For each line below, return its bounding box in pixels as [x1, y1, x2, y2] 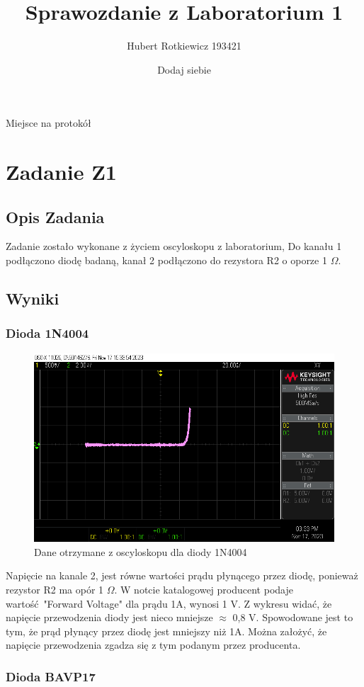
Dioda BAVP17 [6, 667, 96, 685]
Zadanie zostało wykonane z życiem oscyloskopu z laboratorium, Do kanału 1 [6, 239, 342, 254]
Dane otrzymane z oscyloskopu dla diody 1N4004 [34, 544, 247, 559]
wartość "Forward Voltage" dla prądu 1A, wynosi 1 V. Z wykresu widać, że [6, 596, 332, 611]
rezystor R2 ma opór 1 [6, 582, 104, 597]
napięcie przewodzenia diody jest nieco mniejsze [6, 610, 213, 625]
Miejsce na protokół [6, 115, 91, 130]
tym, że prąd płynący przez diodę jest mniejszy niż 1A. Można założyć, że [6, 623, 327, 638]
